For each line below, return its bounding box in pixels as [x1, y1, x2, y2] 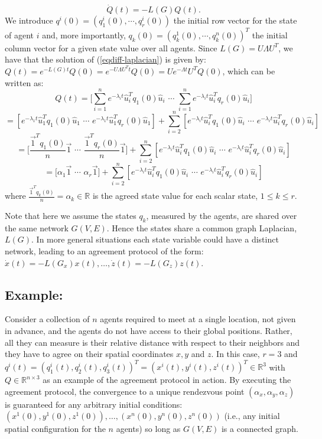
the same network [5, 221, 69, 234]
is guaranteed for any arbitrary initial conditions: [5, 398, 183, 410]
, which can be [222, 64, 275, 77]
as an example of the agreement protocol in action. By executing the [43, 374, 291, 386]
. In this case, [211, 348, 260, 360]
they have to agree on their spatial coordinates [5, 348, 174, 360]
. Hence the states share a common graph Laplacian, [106, 221, 297, 234]
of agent [5, 28, 34, 41]
